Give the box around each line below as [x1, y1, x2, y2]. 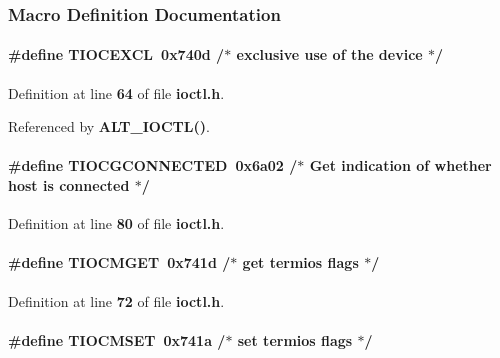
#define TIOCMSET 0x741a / [8, 329, 226, 350]
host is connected [8, 175, 130, 196]
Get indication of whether [309, 155, 492, 176]
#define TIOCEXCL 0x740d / [8, 44, 225, 65]
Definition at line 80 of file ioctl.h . [8, 213, 225, 234]
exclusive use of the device [236, 44, 423, 65]
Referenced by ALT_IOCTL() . [8, 116, 210, 137]
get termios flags [242, 252, 359, 273]
